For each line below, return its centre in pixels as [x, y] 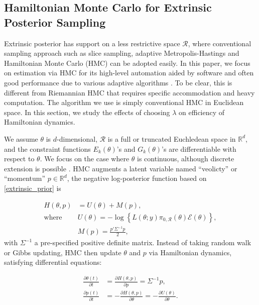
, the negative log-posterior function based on [137, 178]
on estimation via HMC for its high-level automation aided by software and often [129, 73]
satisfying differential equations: [53, 262]
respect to [19, 159]
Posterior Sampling [55, 22]
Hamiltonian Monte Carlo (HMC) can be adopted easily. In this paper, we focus [127, 63]
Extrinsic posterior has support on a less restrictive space [92, 43]
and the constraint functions [47, 148]
